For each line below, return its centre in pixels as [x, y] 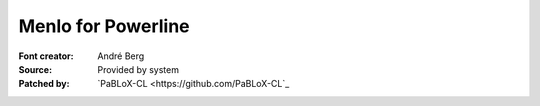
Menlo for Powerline [104, 26]
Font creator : [46, 56]
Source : [35, 69]
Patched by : [44, 84]
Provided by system [138, 69]
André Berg [121, 56]
